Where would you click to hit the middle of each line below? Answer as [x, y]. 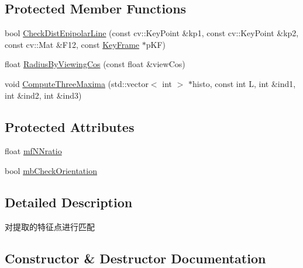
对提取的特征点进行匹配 [50, 226]
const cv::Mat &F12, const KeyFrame [72, 44]
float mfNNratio [33, 151]
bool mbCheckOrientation [51, 170]
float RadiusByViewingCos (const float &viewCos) [95, 64]
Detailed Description [69, 202]
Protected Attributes [70, 126]
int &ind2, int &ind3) [43, 95]
